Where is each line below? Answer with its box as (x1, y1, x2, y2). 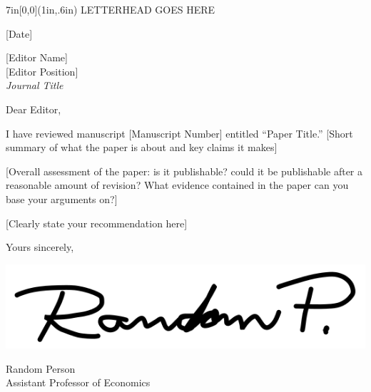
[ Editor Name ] (6, 50, 68, 65)
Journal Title (6, 78, 63, 93)
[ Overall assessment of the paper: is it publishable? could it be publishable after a (6, 163, 363, 178)
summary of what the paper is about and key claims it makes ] (6, 140, 278, 155)
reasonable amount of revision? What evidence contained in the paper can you (6, 177, 349, 192)
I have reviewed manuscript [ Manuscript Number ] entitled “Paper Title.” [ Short (6, 125, 353, 140)
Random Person (6, 361, 76, 376)
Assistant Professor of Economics (6, 375, 151, 390)
